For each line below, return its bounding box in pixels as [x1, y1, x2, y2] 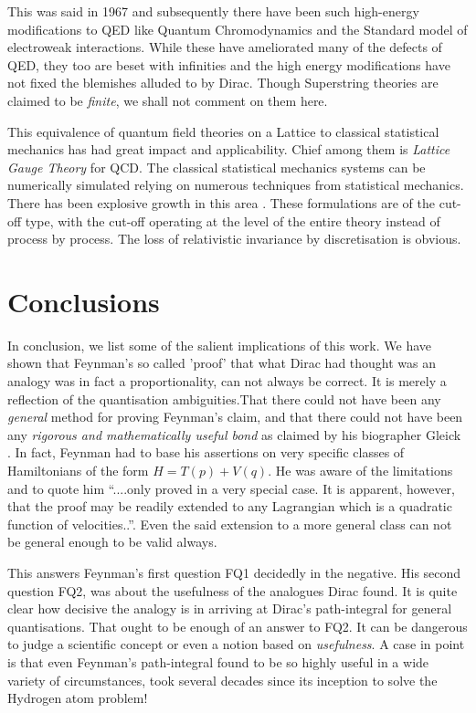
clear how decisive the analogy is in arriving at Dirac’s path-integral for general [7, 599, 452, 618]
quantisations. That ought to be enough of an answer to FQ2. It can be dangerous [7, 616, 468, 635]
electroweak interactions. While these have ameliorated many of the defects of [7, 37, 442, 57]
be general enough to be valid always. [7, 532, 217, 551]
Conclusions [7, 282, 160, 320]
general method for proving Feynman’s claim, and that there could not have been [7, 407, 463, 426]
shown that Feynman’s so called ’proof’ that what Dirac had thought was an [7, 353, 437, 372]
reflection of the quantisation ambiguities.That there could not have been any [7, 389, 441, 408]
